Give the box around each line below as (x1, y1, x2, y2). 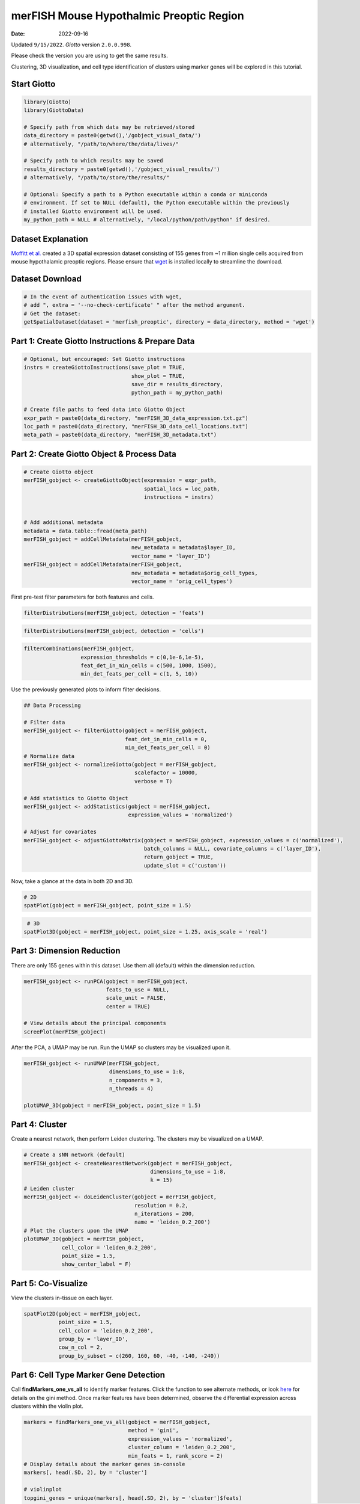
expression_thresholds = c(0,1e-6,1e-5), (80, 653, 205, 661)
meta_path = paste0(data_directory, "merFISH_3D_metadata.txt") (23, 431, 217, 439)
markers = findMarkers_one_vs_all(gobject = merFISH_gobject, (23, 1419, 211, 1426)
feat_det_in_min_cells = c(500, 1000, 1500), (80, 662, 217, 669)
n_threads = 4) (109, 1085, 154, 1092)
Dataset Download (11, 274, 82, 284)
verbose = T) (134, 778, 173, 784)
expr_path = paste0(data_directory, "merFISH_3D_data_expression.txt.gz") (23, 415, 249, 421)
